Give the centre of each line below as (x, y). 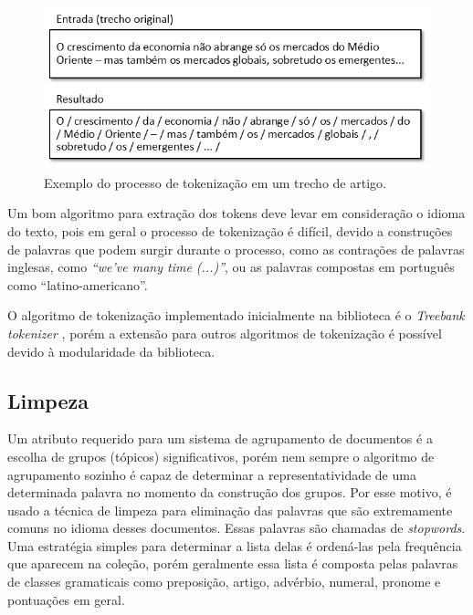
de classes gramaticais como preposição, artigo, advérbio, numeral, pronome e (224, 582)
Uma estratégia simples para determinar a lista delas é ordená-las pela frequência (235, 545)
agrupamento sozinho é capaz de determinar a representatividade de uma (212, 474)
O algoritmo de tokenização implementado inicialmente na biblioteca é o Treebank (236, 315)
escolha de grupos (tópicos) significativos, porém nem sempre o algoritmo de (221, 456)
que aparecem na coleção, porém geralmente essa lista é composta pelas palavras (233, 563)
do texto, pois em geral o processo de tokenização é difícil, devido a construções (230, 230)
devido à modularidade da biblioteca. (111, 351)
